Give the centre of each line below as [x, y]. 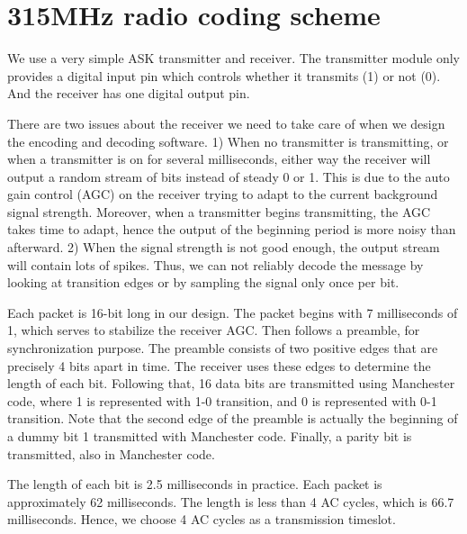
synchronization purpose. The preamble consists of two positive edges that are [223, 348]
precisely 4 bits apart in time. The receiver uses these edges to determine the [219, 365]
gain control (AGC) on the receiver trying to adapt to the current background [223, 194]
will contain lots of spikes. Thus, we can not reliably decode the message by [216, 264]
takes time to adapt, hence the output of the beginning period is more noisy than [232, 229]
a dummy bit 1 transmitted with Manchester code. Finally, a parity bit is [210, 436]
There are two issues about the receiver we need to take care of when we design [226, 123]
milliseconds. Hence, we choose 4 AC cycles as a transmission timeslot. [202, 519]
